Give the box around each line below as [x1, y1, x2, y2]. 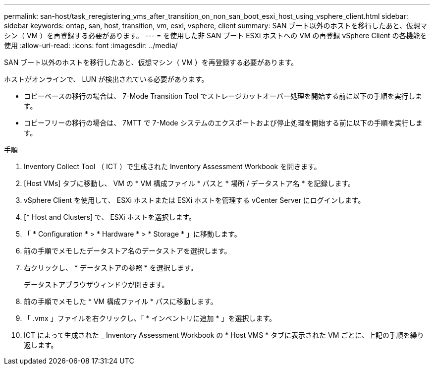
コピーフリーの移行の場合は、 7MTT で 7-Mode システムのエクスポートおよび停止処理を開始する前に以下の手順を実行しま [24, 119, 423, 127]
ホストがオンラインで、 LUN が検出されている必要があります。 [4, 75, 209, 83]
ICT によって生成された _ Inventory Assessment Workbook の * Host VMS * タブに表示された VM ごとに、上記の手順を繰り [24, 331, 424, 339]
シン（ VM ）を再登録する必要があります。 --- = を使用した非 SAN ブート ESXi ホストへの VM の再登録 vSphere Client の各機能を [4, 31, 427, 40]
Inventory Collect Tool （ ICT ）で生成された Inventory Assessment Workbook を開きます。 [24, 162, 321, 171]
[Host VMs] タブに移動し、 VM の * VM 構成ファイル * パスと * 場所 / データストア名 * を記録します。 [24, 179, 355, 187]
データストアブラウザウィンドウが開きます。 [24, 280, 169, 289]
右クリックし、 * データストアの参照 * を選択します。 [24, 263, 198, 272]
